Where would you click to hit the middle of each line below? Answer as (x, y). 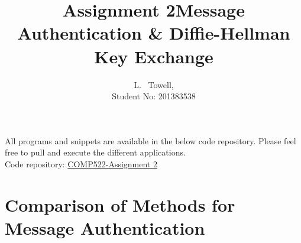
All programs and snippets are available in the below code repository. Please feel (150, 140)
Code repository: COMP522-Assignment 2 (81, 163)
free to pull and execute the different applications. (95, 152)
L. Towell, (154, 84)
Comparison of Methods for (120, 204)
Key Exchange (154, 56)
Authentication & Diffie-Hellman (154, 33)
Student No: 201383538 (154, 96)
